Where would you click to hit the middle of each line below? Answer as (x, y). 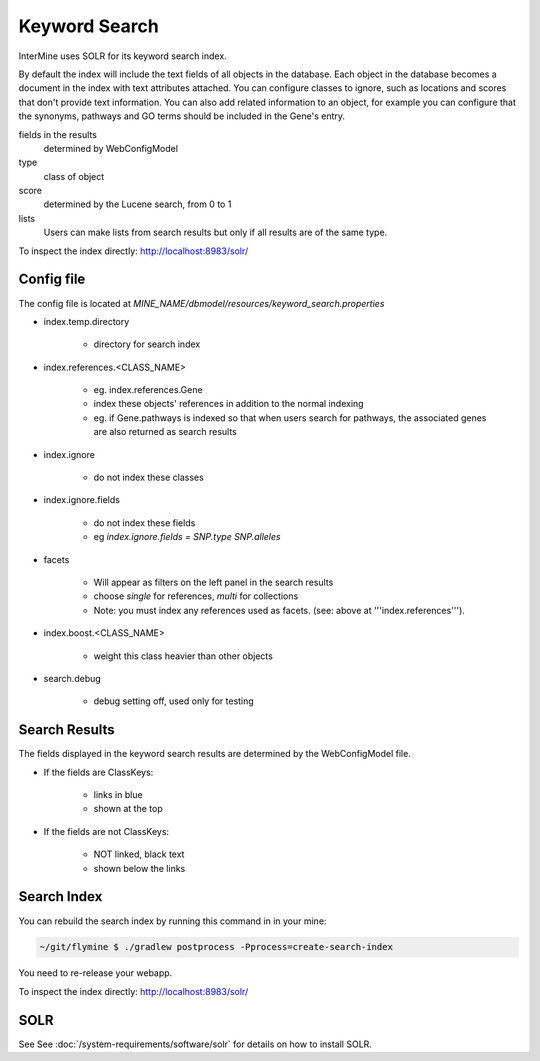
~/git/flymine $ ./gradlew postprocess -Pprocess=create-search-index (216, 947)
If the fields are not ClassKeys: (106, 831)
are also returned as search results (165, 432)
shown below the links (139, 868)
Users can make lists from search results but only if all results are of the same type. (215, 232)
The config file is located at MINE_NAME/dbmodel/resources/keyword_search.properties (201, 303)
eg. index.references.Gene (148, 390)
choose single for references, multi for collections (196, 596)
